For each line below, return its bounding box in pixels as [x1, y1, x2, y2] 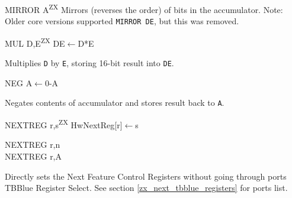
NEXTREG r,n [5, 138, 60, 151]
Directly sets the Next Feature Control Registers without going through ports [5, 170, 287, 182]
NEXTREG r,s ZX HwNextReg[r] [5, 117, 123, 131]
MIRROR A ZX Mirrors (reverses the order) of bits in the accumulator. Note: [5, 2, 283, 15]
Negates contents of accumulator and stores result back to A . [5, 96, 224, 109]
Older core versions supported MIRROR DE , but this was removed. [5, 15, 239, 27]
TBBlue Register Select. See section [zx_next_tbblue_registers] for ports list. [5, 181, 288, 194]
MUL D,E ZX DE [5, 35, 65, 49]
